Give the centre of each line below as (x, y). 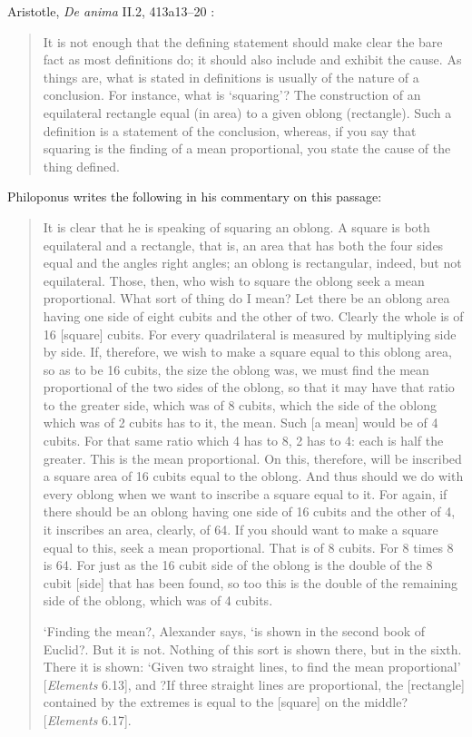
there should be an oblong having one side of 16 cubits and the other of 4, (249, 511)
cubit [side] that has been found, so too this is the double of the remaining (251, 582)
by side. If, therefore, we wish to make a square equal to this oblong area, (247, 352)
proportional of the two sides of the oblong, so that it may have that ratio (249, 387)
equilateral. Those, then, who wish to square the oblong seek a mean (234, 280)
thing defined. (81, 166)
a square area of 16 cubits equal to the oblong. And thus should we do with (253, 476)
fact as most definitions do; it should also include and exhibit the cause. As (252, 59)
